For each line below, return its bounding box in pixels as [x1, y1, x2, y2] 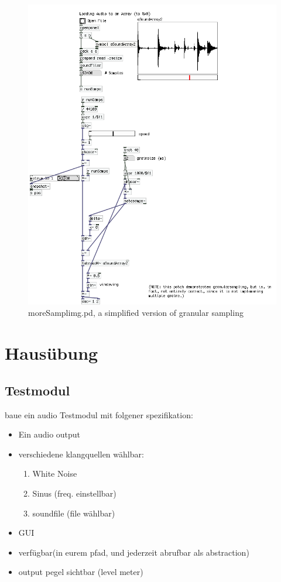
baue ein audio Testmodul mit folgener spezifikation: [5, 408, 193, 421]
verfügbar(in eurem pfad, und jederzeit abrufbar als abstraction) [18, 546, 249, 558]
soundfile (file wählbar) [32, 507, 115, 519]
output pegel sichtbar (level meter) [18, 566, 143, 578]
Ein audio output [18, 428, 81, 440]
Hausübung [5, 341, 98, 365]
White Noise [32, 467, 77, 480]
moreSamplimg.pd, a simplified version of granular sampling [28, 307, 244, 319]
